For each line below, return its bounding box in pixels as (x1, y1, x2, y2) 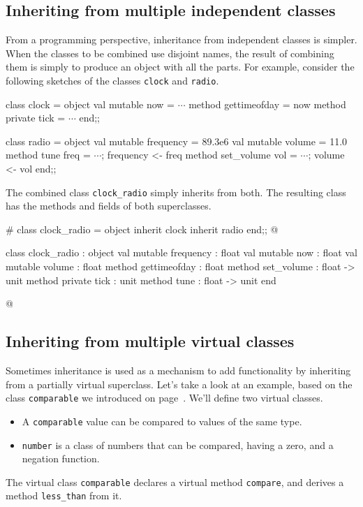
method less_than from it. (6, 488, 122, 503)
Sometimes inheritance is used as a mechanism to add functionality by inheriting (6, 363, 351, 378)
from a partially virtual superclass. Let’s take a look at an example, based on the (6, 376, 353, 391)
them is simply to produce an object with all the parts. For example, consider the (6, 59, 355, 74)
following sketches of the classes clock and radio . (6, 73, 219, 87)
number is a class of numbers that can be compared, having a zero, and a (22, 437, 334, 452)
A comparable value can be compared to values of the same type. (22, 413, 302, 428)
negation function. (22, 451, 100, 466)
